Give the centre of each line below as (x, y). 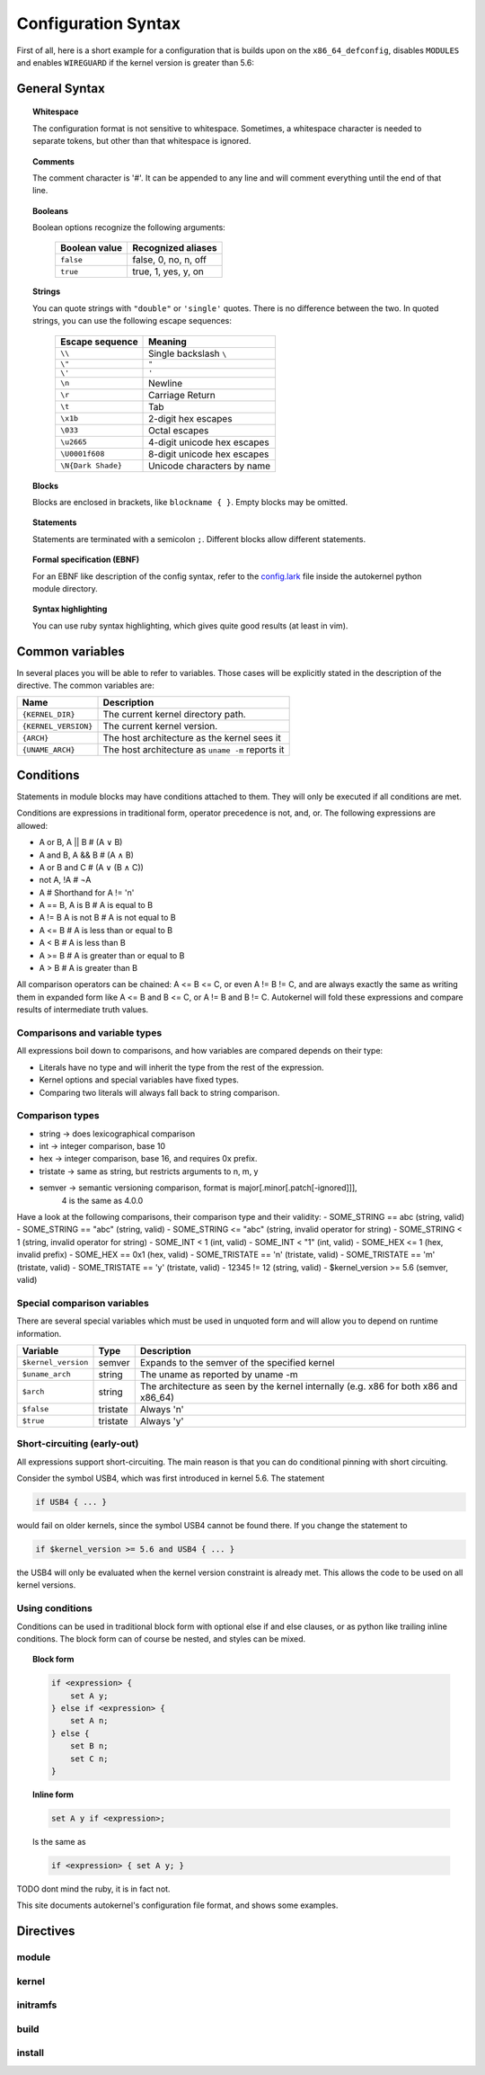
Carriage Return (182, 395)
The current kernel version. (160, 726)
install (31, 2053)
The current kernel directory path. (174, 715)
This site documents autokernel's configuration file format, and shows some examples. (177, 1905)
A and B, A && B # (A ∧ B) (86, 855)
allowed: (32, 825)
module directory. (65, 588)
